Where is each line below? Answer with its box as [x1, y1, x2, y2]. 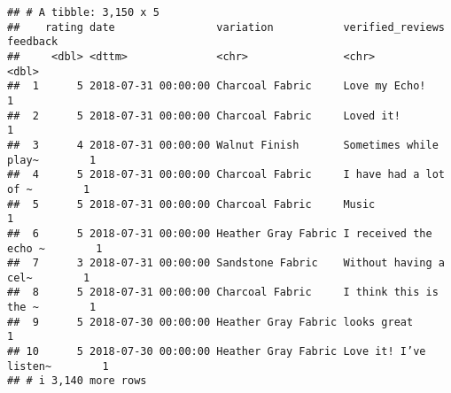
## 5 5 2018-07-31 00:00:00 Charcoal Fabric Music [7, 197, 376, 211]
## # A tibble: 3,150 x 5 [7, 6, 159, 19]
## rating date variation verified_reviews [7, 20, 445, 34]
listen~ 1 [7, 359, 109, 373]
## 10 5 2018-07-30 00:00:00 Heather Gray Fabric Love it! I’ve [7, 345, 426, 358]
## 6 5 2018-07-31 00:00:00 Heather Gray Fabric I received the [7, 227, 432, 240]
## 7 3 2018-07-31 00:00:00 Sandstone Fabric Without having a [7, 257, 445, 270]
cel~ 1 [7, 271, 90, 284]
